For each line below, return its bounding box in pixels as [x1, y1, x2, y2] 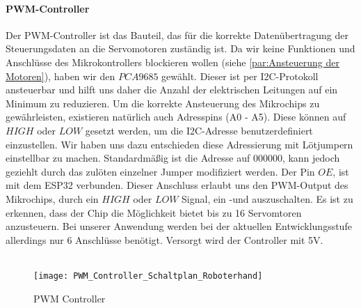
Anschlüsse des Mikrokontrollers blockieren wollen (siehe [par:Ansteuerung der [6, 54, 339, 69]
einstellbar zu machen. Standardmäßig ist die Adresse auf [6, 151, 250, 165]
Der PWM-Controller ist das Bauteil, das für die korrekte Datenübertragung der [6, 27, 348, 42]
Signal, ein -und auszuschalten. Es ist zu [182, 191, 353, 206]
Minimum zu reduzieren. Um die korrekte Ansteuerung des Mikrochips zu [6, 95, 320, 110]
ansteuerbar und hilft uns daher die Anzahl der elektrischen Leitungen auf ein [6, 82, 338, 97]
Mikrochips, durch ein [6, 191, 99, 206]
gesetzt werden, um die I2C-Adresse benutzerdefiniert [85, 123, 313, 137]
